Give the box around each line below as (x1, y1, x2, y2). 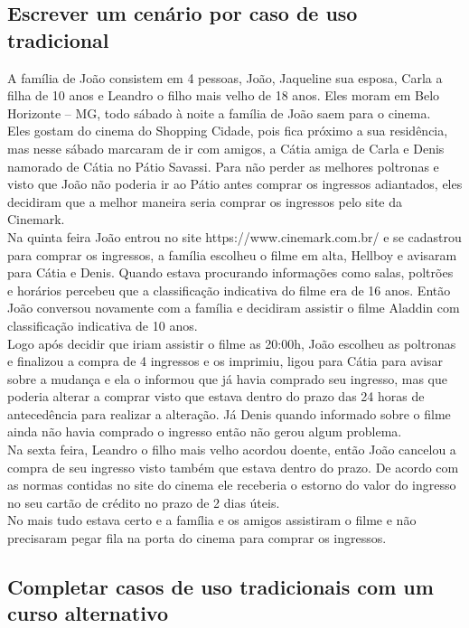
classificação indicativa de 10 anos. (7, 315, 198, 334)
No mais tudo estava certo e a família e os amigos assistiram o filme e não (7, 511, 417, 530)
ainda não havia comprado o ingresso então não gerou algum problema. (7, 422, 402, 441)
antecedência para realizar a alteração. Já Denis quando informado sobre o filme (7, 404, 451, 423)
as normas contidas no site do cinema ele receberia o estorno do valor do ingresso (7, 475, 456, 494)
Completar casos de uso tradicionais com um (7, 573, 434, 601)
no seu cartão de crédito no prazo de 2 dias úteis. (7, 492, 280, 511)
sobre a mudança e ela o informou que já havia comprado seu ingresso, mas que (7, 369, 448, 388)
